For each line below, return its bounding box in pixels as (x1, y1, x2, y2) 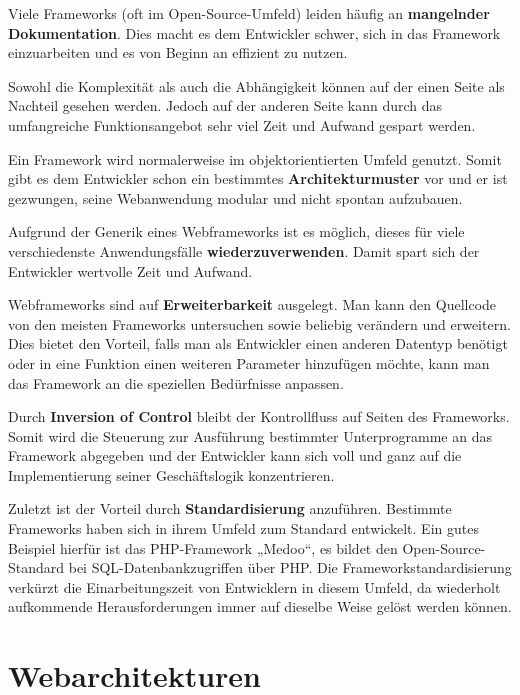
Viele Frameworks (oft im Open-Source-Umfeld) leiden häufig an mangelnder (8, 3, 490, 23)
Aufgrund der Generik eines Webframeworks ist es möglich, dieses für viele (8, 221, 465, 242)
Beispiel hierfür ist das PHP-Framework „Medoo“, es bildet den (8, 537, 398, 558)
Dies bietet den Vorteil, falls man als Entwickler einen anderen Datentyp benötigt (8, 333, 508, 354)
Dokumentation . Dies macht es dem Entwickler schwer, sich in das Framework (8, 22, 501, 43)
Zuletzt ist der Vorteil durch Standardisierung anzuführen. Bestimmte (8, 498, 452, 519)
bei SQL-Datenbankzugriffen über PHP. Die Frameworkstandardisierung (68, 557, 512, 578)
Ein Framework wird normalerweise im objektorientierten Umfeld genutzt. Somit (8, 148, 502, 169)
